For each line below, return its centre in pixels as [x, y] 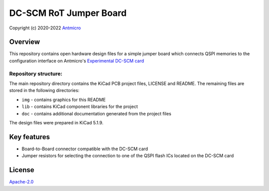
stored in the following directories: [44, 91]
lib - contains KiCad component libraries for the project [80, 106]
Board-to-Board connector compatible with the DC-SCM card [85, 149]
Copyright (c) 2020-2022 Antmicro [45, 28]
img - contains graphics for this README [64, 99]
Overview [25, 42]
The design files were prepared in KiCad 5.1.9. [56, 122]
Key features [29, 137]
